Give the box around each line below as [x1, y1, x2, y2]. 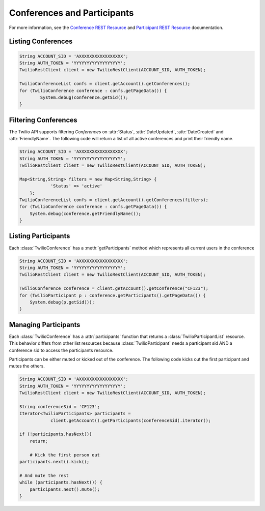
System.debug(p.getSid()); [29, 299, 95, 305]
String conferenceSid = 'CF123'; [19, 404, 100, 409]
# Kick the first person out [29, 452, 100, 457]
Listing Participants [9, 232, 70, 240]
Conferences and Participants [9, 7, 134, 18]
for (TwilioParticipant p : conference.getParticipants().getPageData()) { [19, 293, 206, 298]
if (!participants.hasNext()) [19, 431, 92, 437]
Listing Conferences [9, 37, 73, 46]
